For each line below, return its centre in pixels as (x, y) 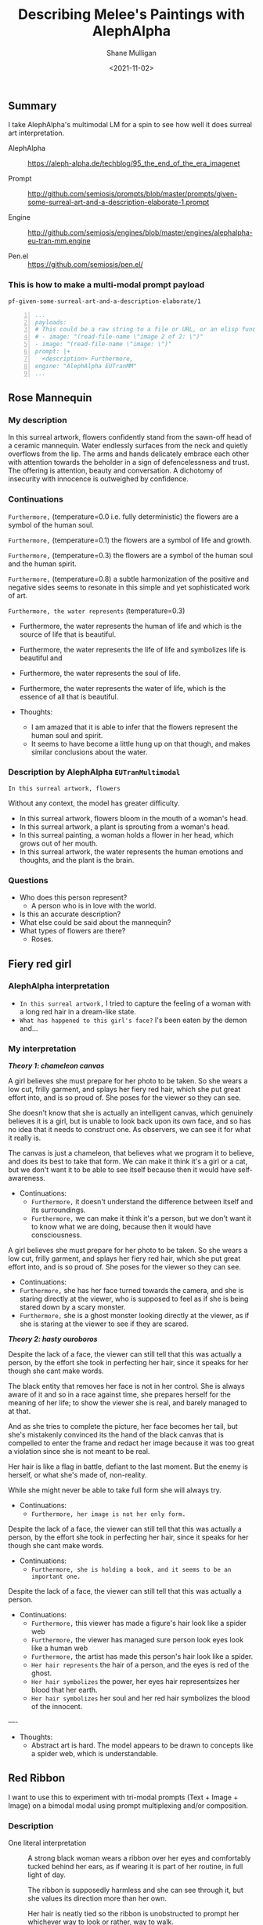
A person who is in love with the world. (94, 906)
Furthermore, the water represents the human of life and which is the (131, 626)
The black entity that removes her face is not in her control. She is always (126, 1386)
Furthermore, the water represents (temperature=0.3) (97, 611)
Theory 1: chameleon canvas (56, 1066)
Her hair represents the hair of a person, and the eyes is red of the (140, 1665)
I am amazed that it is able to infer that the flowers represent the (135, 727)
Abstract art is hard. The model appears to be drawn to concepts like (142, 1745)
